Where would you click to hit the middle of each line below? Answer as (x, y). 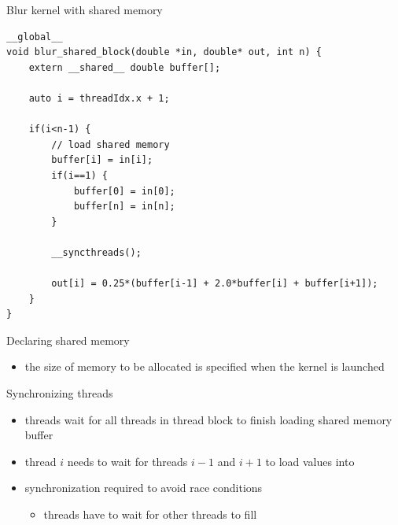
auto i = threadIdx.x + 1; (99, 98)
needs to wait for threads (127, 461)
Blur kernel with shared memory (85, 9)
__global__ (35, 37)
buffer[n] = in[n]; (124, 207)
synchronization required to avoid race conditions (144, 488)
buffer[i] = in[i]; (102, 160)
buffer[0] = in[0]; (124, 191)
